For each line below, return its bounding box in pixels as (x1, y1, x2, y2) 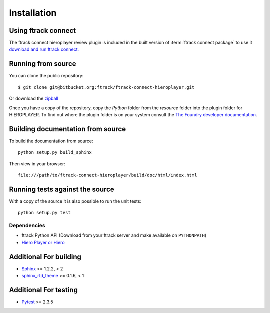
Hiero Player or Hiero (21, 239, 65, 245)
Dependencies (9, 222, 46, 229)
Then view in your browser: (9, 160, 66, 167)
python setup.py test (18, 210, 71, 216)
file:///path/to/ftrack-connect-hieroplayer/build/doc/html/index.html (18, 172, 197, 178)
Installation (9, 7, 57, 18)
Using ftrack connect (9, 26, 76, 35)
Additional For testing (9, 285, 78, 294)
